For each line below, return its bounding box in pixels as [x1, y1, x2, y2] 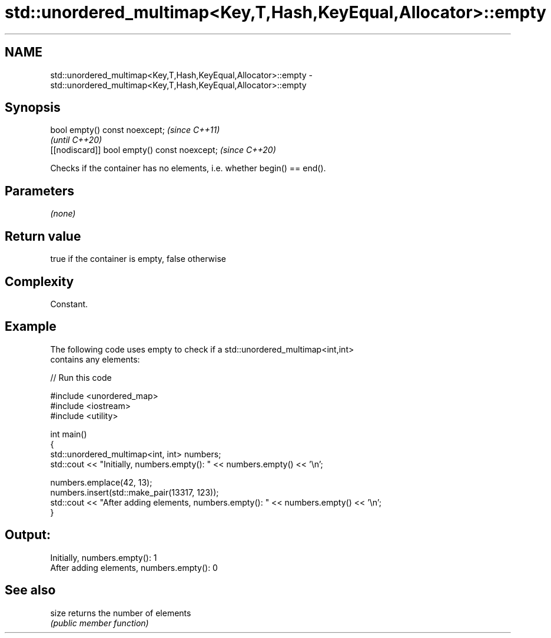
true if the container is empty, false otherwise [50, 254, 226, 264]
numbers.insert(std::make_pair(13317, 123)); [50, 487, 219, 497]
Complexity [5, 274, 74, 289]
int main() [50, 428, 87, 439]
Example [5, 319, 57, 334]
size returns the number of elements [50, 607, 191, 618]
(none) [50, 208, 76, 219]
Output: [5, 527, 51, 543]
